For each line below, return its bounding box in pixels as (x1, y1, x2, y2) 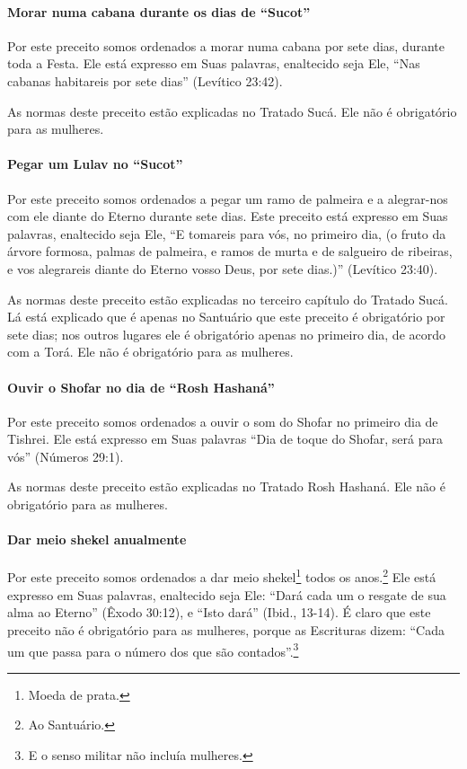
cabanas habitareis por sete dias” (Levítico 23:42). (7, 71, 283, 90)
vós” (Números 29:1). (7, 446, 124, 465)
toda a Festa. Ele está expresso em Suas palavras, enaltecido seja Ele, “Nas (7, 54, 420, 73)
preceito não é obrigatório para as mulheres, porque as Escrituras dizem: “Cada (7, 620, 445, 639)
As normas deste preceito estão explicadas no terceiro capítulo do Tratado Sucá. (7, 289, 448, 308)
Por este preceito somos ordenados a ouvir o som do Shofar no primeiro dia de (7, 411, 438, 430)
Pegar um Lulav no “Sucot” (7, 155, 183, 173)
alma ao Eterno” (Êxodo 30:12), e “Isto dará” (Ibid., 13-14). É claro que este (7, 603, 431, 622)
